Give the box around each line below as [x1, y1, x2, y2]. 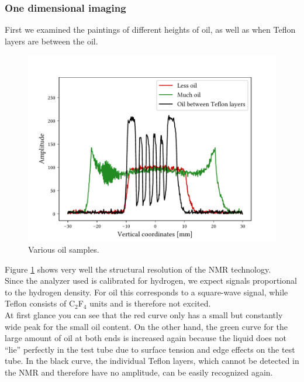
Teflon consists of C [5, 297, 75, 309]
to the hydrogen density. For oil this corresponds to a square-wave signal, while [5, 285, 288, 298]
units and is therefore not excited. [89, 297, 211, 309]
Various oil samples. [28, 243, 99, 255]
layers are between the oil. [5, 35, 98, 47]
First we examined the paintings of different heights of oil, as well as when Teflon [5, 23, 296, 36]
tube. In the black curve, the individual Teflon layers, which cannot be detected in [5, 355, 299, 367]
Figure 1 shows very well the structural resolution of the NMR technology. [5, 263, 271, 275]
